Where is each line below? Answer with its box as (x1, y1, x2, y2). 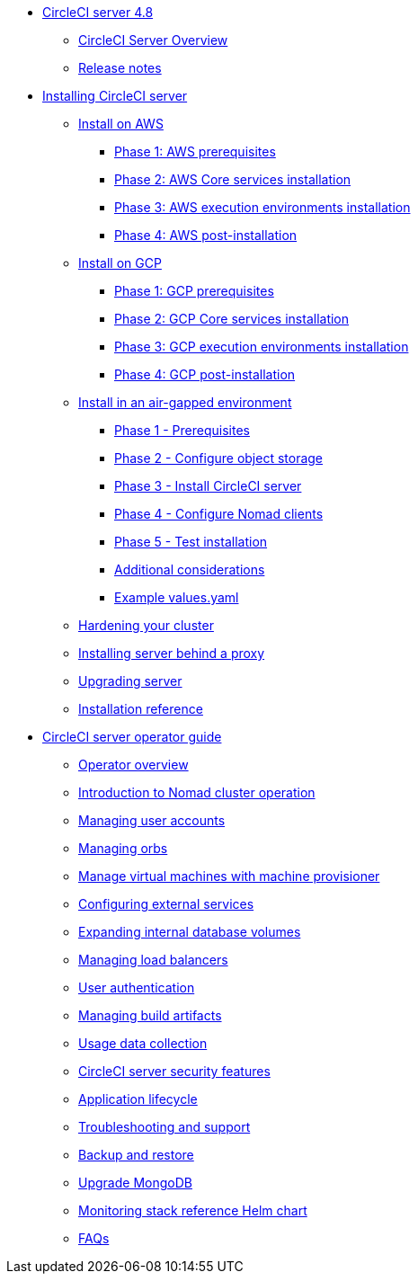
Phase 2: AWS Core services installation (114, 172, 351, 187)
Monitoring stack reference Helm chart (78, 1203, 307, 1218)
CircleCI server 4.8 (42, 4, 154, 20)
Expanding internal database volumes (78, 924, 301, 939)
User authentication (78, 980, 195, 995)
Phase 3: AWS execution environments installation (114, 200, 411, 215)
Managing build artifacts (78, 1008, 222, 1023)
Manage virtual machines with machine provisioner (78, 868, 380, 884)
